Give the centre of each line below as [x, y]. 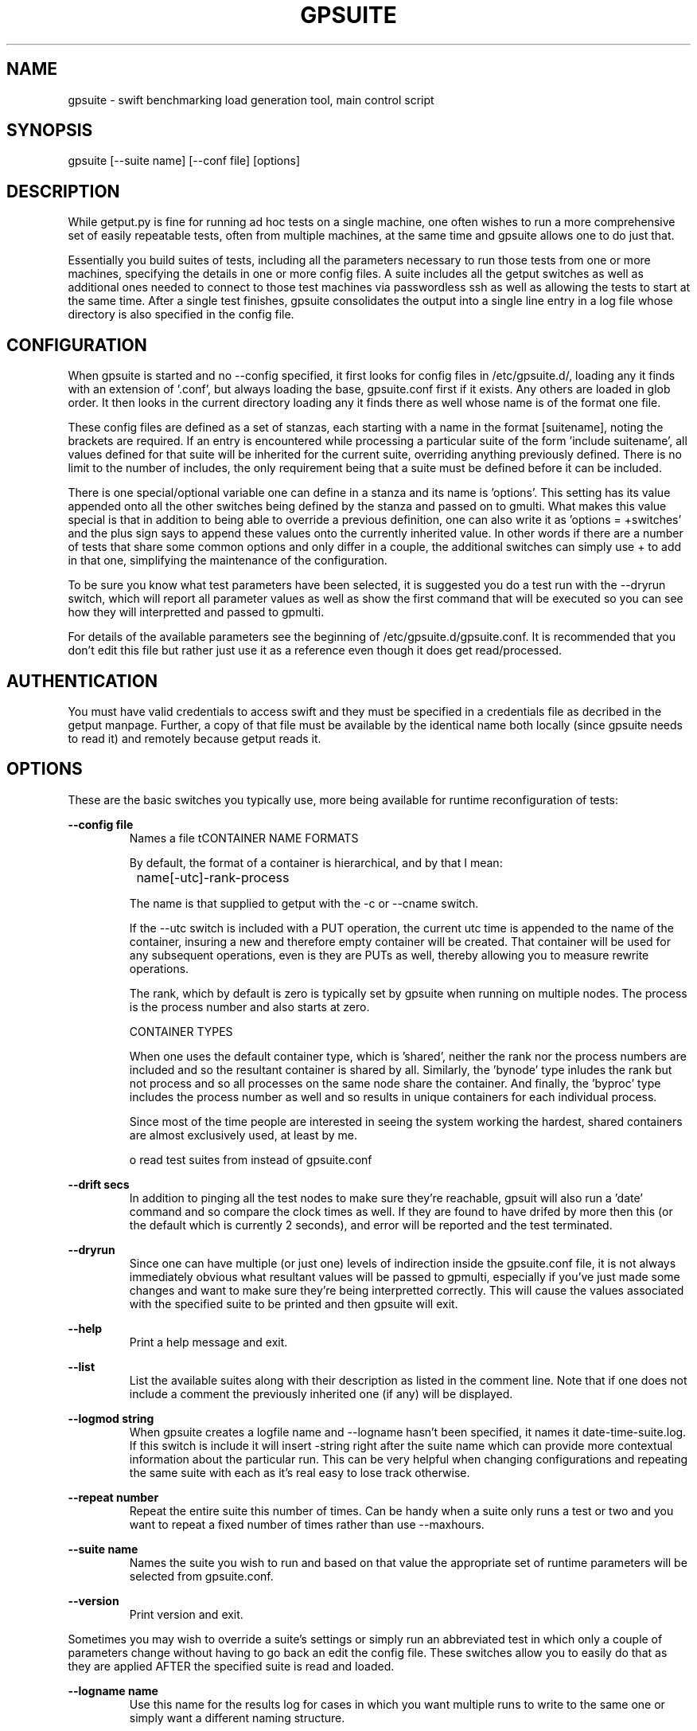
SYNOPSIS [50, 131]
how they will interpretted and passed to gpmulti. [196, 612]
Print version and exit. [186, 1614]
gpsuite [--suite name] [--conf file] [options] [184, 161]
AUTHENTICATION [82, 681]
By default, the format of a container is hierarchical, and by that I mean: [316, 862]
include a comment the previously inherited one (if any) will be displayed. [321, 1393]
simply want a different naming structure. [237, 1717]
